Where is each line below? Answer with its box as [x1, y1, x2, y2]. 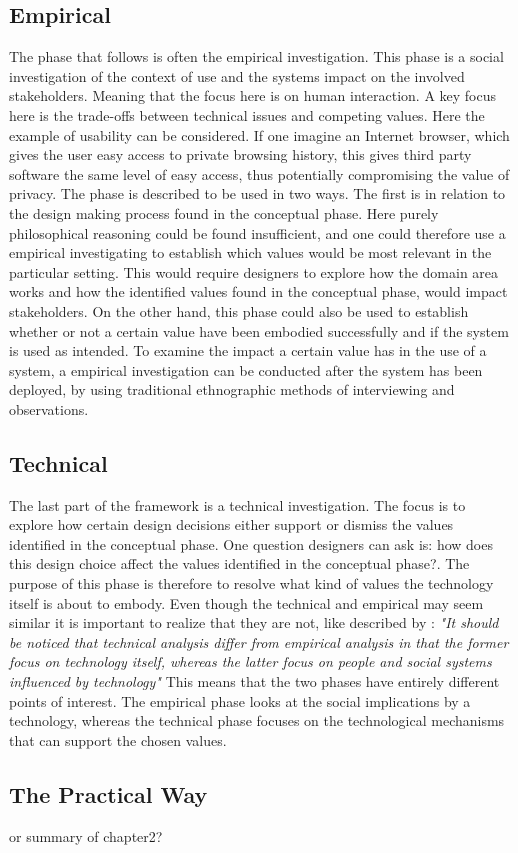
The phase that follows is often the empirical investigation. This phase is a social [9, 46, 504, 67]
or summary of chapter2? [9, 825, 163, 846]
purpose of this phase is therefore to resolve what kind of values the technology [9, 573, 494, 594]
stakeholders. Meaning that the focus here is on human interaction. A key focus [9, 85, 497, 106]
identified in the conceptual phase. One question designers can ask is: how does [9, 533, 493, 554]
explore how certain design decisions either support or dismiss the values [9, 514, 454, 535]
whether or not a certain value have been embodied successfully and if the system [9, 320, 509, 341]
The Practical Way [9, 778, 208, 809]
